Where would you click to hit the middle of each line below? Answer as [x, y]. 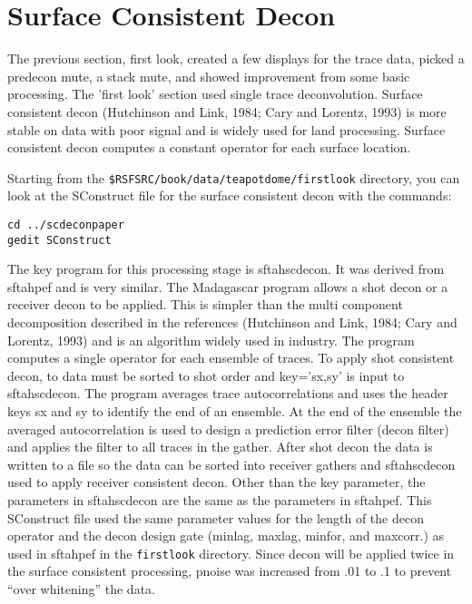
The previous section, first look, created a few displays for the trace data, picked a [236, 58]
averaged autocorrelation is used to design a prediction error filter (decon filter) [228, 429]
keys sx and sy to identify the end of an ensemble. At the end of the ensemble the [235, 411]
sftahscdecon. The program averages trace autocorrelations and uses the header [228, 393]
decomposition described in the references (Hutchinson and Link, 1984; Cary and [232, 322]
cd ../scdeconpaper [66, 224]
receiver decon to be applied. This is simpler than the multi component [205, 304]
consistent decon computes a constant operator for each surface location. [209, 147]
